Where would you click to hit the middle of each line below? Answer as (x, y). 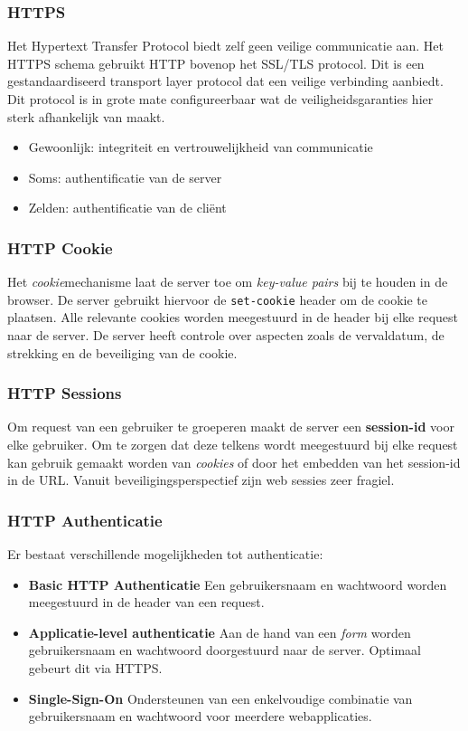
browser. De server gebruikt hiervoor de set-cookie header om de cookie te (217, 299)
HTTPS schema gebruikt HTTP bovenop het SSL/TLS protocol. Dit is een (216, 63)
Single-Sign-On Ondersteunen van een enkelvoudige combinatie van (220, 698)
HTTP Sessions (65, 393)
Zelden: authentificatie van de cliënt (127, 208)
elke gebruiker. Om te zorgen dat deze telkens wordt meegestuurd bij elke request (233, 445)
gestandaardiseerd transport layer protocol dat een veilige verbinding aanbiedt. (225, 81)
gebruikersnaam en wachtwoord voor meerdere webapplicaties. (200, 716)
